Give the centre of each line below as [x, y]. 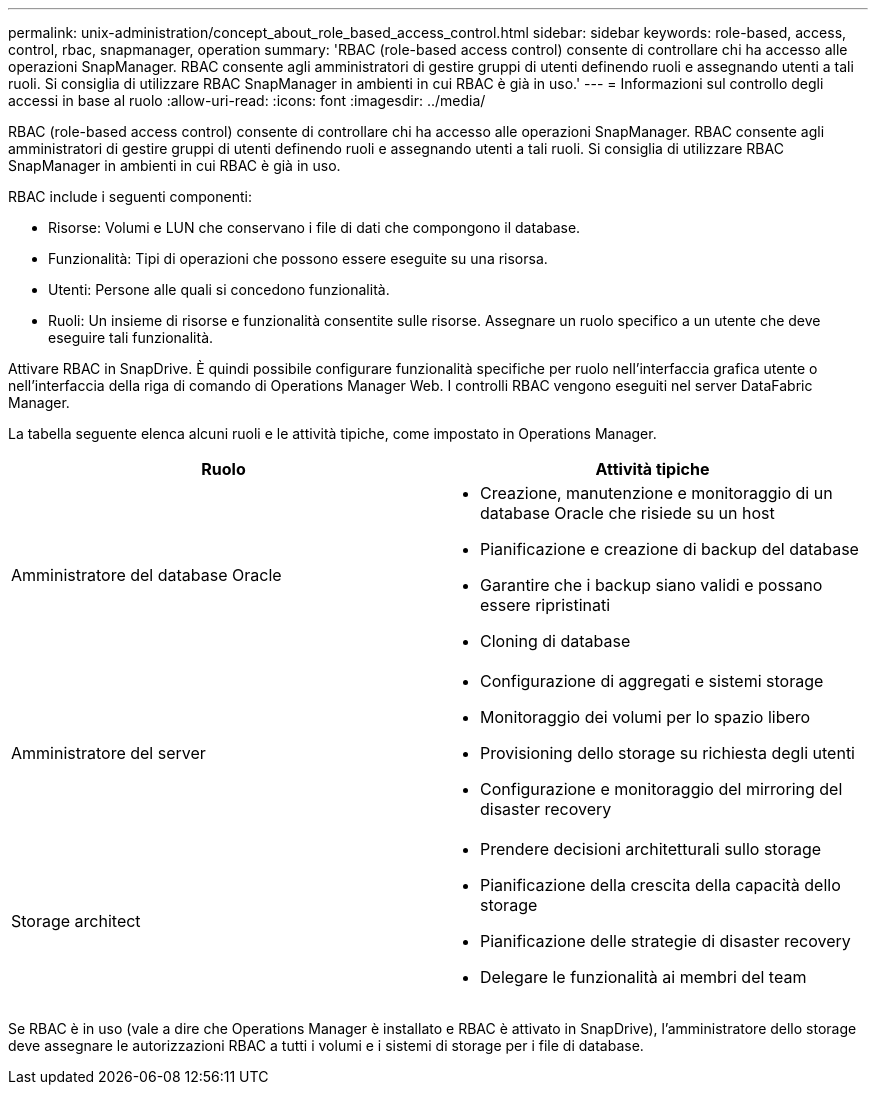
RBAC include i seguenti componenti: [130, 196]
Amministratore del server [108, 753]
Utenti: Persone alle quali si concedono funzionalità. [219, 289]
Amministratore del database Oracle [146, 575]
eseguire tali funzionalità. [131, 337]
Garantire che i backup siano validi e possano [651, 585]
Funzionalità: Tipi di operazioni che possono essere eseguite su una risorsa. [298, 258]
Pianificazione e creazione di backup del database [669, 549]
